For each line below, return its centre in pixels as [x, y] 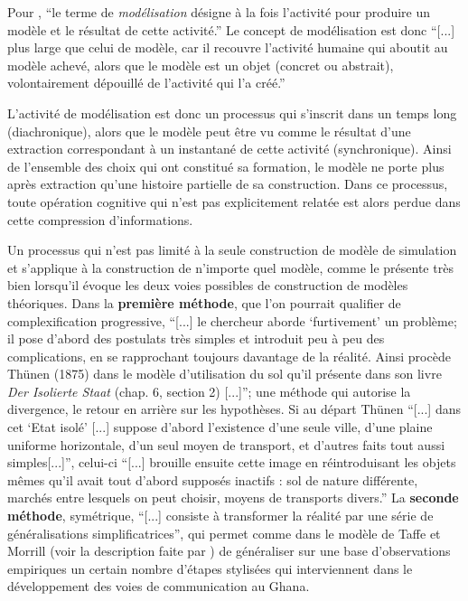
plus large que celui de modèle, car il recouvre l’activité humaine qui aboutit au [228, 47]
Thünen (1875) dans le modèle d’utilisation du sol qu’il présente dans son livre [225, 374]
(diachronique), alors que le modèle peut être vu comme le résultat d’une [209, 131]
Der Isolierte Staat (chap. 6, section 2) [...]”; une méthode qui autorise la [209, 391]
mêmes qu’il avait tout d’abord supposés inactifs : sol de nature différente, [213, 479]
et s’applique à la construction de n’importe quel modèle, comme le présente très [230, 267]
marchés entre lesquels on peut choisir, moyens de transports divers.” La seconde [233, 498]
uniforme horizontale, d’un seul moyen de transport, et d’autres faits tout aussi [226, 444]
